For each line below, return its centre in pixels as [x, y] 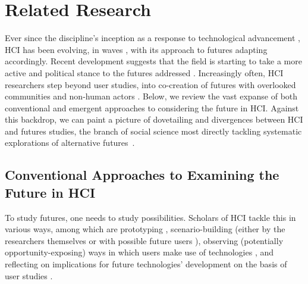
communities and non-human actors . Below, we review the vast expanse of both [151, 96]
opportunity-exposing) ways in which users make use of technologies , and [139, 252]
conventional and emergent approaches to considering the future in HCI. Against [152, 107]
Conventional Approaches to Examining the [142, 175]
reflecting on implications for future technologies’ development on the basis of [146, 264]
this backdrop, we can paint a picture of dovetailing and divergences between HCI [154, 119]
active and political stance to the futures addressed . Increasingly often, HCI [144, 72]
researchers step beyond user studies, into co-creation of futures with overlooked [150, 84]
